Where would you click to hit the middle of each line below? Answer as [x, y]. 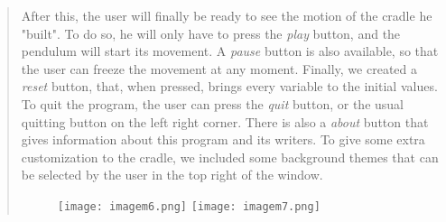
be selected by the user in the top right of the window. [172, 175]
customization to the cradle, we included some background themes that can [230, 157]
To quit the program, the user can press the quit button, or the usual [212, 103]
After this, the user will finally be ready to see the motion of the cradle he [227, 15]
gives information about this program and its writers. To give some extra [223, 139]
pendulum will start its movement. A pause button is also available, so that [230, 51]
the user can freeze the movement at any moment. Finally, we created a [219, 68]
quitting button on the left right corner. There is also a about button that [225, 121]
